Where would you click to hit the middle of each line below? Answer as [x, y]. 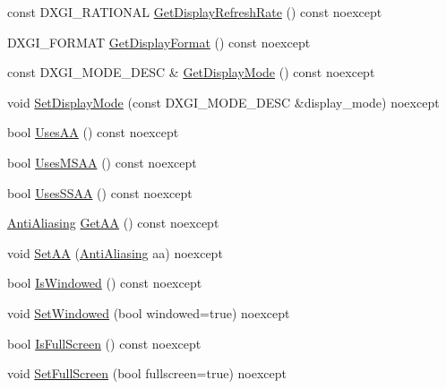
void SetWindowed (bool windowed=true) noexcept [149, 312]
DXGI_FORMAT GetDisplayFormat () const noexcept [159, 42]
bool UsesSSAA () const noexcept [100, 192]
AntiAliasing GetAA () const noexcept [113, 223]
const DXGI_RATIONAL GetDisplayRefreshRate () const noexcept [195, 12]
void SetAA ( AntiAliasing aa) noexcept [115, 252]
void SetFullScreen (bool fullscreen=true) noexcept [147, 373]
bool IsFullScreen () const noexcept [104, 343]
